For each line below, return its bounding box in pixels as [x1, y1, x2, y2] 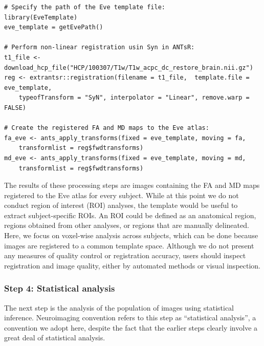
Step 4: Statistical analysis [4, 282, 115, 295]
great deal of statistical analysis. [4, 332, 105, 343]
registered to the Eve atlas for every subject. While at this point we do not [4, 189, 239, 200]
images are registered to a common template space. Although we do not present [4, 240, 254, 251]
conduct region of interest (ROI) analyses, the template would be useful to [4, 200, 238, 210]
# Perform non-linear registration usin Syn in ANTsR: [4, 44, 195, 51]
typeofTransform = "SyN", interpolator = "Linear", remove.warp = [18, 94, 250, 102]
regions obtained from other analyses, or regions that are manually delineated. [4, 220, 249, 230]
